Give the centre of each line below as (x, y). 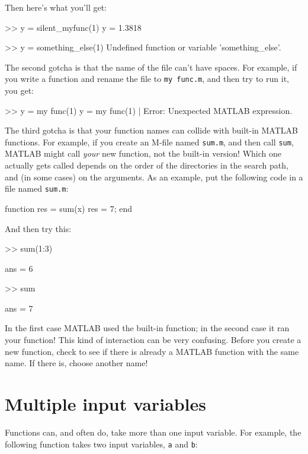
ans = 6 (19, 268)
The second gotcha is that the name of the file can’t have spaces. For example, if (151, 67)
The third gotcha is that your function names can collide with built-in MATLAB (151, 130)
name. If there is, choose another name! (76, 363)
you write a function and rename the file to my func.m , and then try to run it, (147, 79)
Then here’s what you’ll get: (56, 7)
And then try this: (38, 228)
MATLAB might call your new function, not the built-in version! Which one (143, 153)
